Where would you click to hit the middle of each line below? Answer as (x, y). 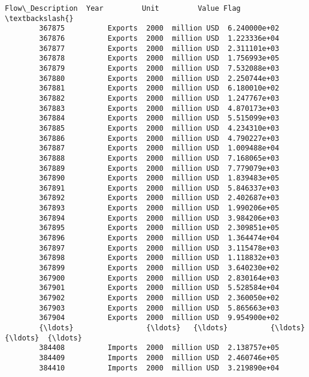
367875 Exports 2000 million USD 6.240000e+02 (159, 28)
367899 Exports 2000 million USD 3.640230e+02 (159, 268)
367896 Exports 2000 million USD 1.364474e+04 (159, 238)
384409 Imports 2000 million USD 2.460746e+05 (159, 358)
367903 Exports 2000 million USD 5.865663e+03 (159, 308)
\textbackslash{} (39, 18)
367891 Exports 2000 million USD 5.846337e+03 (159, 188)
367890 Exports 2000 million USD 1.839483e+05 (159, 178)
